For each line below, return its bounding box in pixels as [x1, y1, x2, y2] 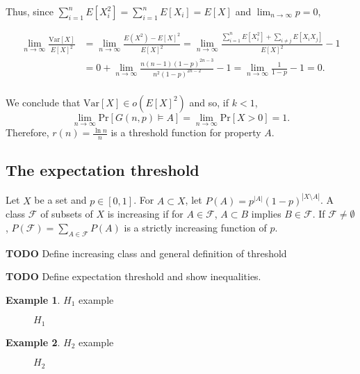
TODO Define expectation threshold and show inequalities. [6, 269, 261, 284]
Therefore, [6, 125, 49, 140]
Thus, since [6, 4, 54, 18]
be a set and [34, 193, 87, 207]
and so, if [189, 95, 229, 109]
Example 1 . [6, 292, 60, 307]
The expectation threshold [6, 159, 199, 181]
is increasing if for [107, 206, 183, 221]
